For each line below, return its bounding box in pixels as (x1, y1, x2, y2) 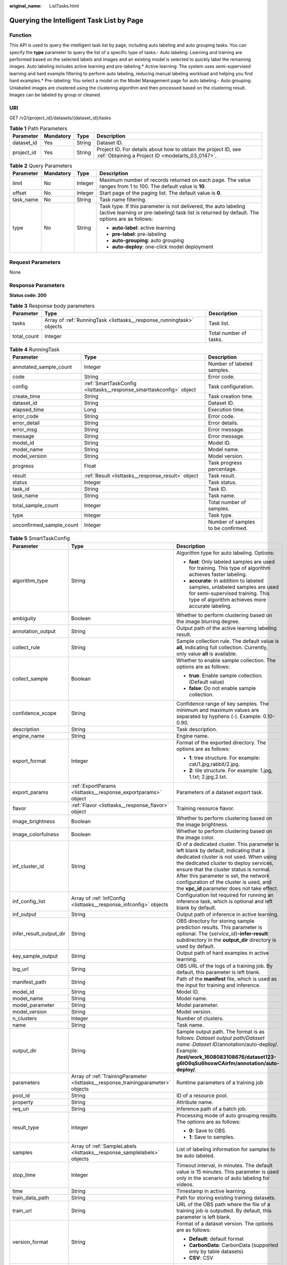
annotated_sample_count (12, 363, 72, 370)
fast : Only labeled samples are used (188, 558, 275, 565)
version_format (12, 1238, 48, 1245)
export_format (12, 757, 46, 764)
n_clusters (12, 1015, 37, 1022)
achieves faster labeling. (188, 571, 247, 578)
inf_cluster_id (12, 863, 44, 870)
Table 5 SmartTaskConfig (9, 535, 70, 542)
